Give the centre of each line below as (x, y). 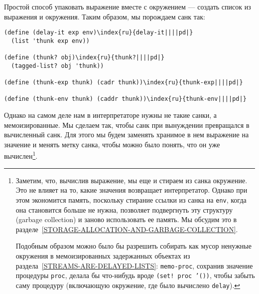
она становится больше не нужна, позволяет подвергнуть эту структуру (124, 209)
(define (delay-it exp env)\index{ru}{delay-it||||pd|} (99, 33)
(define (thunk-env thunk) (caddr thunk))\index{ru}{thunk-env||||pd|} (125, 99)
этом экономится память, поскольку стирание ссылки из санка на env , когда (131, 199)
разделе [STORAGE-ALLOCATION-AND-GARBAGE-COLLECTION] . (127, 229)
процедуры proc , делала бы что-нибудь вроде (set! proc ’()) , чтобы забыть (135, 275)
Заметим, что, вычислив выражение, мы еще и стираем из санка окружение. (131, 180)
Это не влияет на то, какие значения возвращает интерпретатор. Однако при (131, 190)
